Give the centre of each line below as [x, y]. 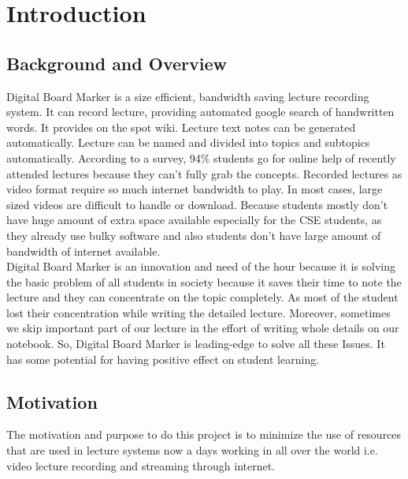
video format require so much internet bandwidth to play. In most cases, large [195, 189]
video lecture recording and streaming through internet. [141, 465]
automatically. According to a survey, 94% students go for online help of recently [201, 157]
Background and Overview [117, 63]
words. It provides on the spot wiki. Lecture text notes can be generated [181, 127]
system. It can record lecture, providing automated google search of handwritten [200, 112]
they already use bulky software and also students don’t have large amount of [194, 235]
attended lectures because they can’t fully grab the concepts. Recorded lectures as [204, 173]
